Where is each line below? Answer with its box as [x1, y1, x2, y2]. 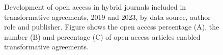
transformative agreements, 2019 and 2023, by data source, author [4, 11, 211, 22]
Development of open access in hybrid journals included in [4, 2, 186, 12]
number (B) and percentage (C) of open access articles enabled [4, 31, 201, 42]
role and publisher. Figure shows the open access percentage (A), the [4, 21, 219, 32]
